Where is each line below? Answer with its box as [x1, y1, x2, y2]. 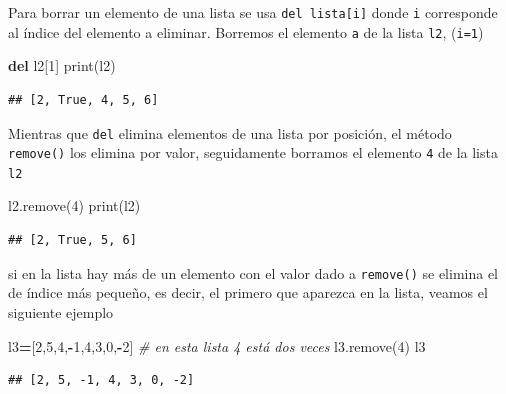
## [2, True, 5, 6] [8, 233, 137, 248]
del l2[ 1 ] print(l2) [8, 55, 116, 76]
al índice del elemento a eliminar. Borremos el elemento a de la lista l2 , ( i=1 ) [8, 21, 484, 42]
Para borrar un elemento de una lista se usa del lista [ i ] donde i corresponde [8, 2, 498, 22]
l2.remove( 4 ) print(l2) [8, 195, 141, 216]
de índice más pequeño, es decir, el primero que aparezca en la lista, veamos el [8, 282, 488, 303]
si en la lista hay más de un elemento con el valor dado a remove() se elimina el [8, 262, 498, 283]
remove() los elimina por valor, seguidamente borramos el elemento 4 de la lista [8, 142, 498, 163]
